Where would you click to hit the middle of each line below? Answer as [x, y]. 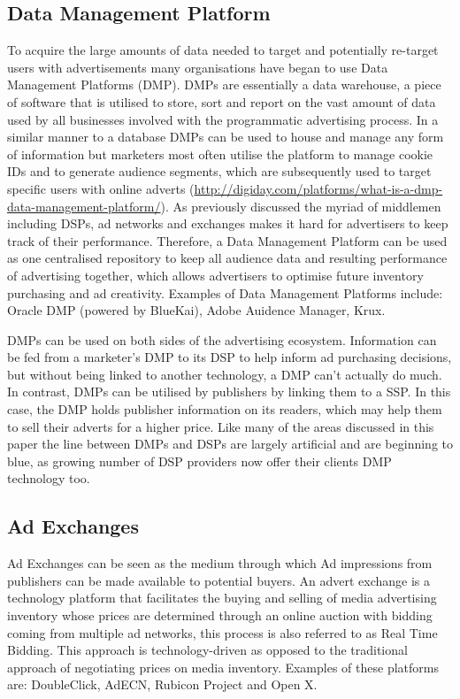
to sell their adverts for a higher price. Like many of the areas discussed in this [221, 426]
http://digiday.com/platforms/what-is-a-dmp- [318, 188]
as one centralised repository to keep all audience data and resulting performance [227, 258]
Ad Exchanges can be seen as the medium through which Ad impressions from [220, 563]
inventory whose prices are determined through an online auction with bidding [220, 615]
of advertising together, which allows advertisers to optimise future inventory [215, 275]
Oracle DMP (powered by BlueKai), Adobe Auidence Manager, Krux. [196, 310]
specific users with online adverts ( [101, 188]
